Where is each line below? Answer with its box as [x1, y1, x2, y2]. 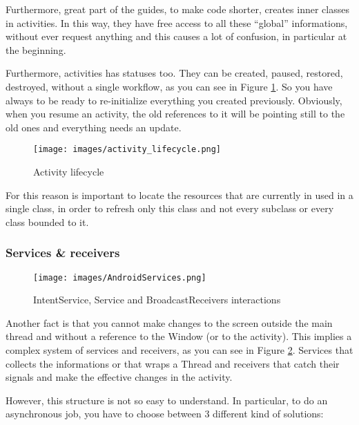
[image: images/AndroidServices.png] [33, 272, 206, 283]
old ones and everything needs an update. [6, 120, 182, 134]
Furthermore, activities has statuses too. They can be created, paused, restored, [6, 66, 343, 80]
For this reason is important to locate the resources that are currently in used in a [6, 187, 353, 202]
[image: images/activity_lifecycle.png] [33, 144, 222, 155]
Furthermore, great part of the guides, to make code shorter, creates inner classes [6, 2, 349, 16]
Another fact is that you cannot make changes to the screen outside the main [6, 315, 333, 330]
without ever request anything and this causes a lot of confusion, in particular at [6, 29, 347, 44]
